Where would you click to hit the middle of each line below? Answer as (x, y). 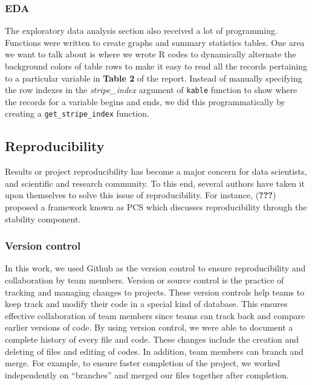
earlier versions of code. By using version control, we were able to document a (149, 327)
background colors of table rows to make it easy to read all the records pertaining (156, 66)
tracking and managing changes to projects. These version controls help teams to (155, 292)
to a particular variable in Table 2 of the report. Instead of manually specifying (154, 78)
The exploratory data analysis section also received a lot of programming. (141, 31)
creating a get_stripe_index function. (77, 113)
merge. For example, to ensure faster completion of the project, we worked (143, 363)
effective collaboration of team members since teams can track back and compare (155, 315)
